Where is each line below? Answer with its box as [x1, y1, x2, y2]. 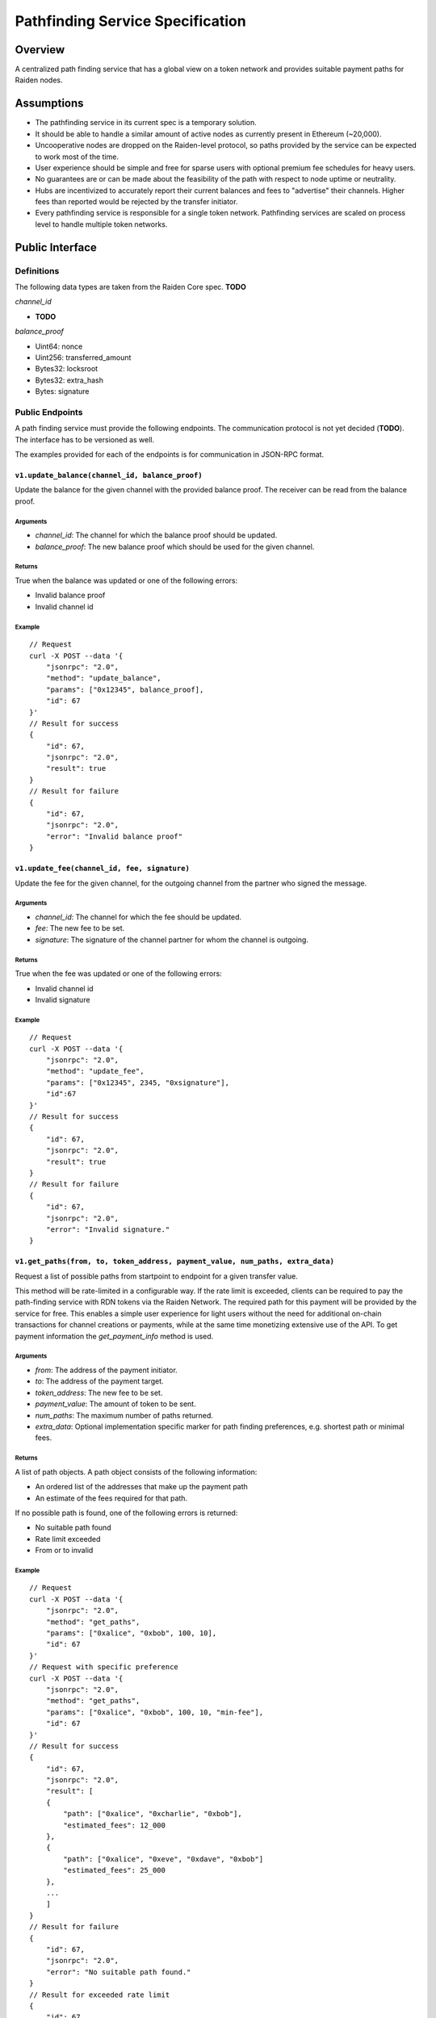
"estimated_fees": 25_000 [63, 1865, 166, 1875]
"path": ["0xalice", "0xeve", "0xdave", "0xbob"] [63, 1854, 264, 1864]
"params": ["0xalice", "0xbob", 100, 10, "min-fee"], [45, 1707, 264, 1717]
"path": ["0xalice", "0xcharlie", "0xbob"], [63, 1809, 242, 1819]
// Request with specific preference [29, 1663, 179, 1672]
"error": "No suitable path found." [45, 1967, 191, 1977]
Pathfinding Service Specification [15, 12, 246, 30]
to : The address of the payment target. [35, 1376, 164, 1386]
